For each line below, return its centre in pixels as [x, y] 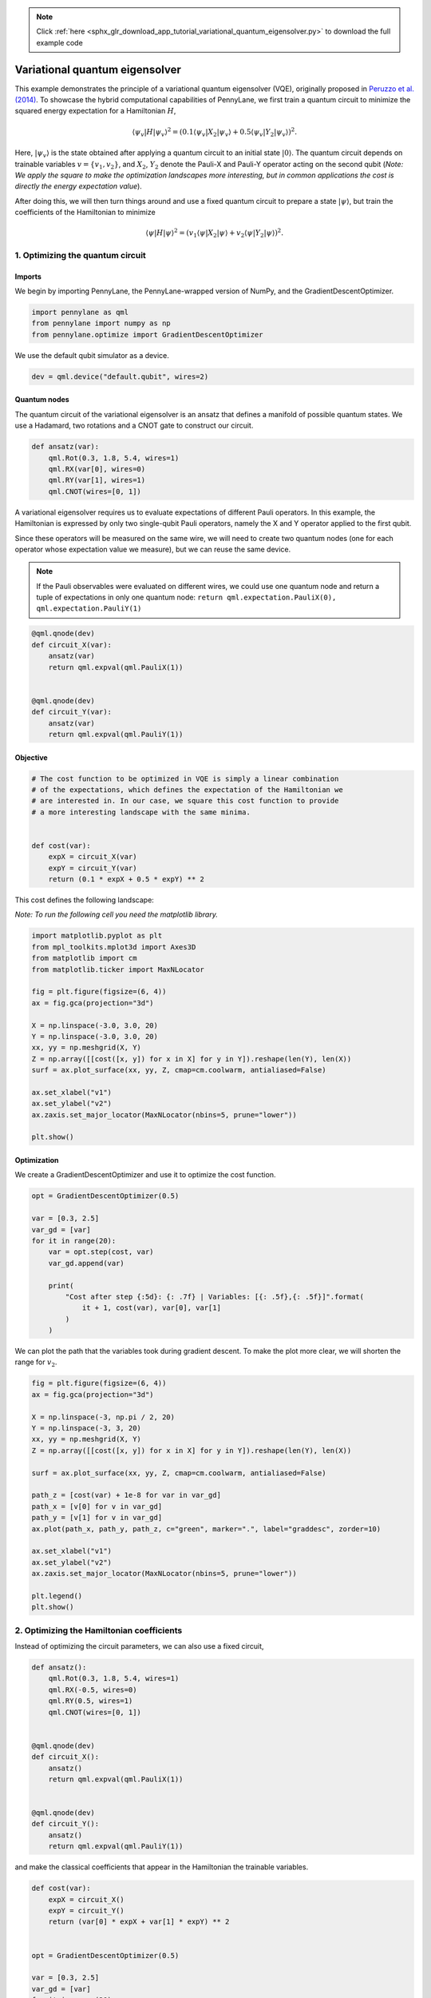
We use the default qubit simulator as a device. [92, 355]
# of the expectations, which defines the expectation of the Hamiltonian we [187, 790]
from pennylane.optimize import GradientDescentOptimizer [147, 334]
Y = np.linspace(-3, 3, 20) [86, 1428]
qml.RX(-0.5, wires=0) [93, 1690]
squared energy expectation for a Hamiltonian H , [95, 111]
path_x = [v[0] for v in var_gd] [97, 1506]
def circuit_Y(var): [71, 712]
